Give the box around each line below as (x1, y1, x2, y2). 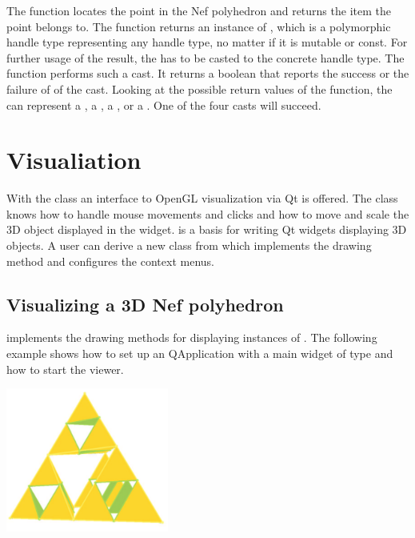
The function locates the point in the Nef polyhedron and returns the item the (6, 2, 391, 18)
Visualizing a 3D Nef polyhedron (6, 291, 284, 316)
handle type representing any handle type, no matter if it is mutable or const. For (6, 34, 408, 50)
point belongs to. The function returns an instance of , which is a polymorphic (6, 18, 391, 34)
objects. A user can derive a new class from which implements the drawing (6, 237, 372, 254)
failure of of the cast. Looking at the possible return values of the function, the (6, 80, 393, 97)
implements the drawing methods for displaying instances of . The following (6, 329, 377, 346)
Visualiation (6, 143, 142, 176)
